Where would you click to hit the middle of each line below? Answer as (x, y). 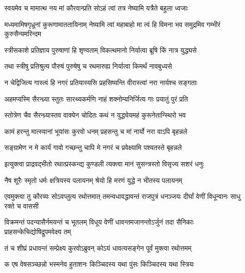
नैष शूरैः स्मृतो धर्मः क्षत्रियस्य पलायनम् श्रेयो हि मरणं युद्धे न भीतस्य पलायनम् (93, 180)
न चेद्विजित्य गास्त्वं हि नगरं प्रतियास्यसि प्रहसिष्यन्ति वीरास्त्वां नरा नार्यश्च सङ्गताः (101, 82)
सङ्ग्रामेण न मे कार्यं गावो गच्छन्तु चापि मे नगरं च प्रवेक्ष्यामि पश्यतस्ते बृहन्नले (93, 147)
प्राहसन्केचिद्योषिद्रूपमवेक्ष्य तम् (38, 231)
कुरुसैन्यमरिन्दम (23, 34)
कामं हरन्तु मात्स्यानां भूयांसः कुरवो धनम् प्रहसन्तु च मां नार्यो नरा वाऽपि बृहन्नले (96, 131)
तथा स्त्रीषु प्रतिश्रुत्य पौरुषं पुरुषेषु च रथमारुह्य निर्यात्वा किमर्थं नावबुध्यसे (88, 66)
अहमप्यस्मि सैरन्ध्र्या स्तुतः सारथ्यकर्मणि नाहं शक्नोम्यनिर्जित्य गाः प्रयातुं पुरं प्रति (96, 99)
